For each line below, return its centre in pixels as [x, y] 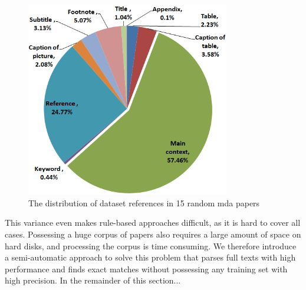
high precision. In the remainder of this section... [93, 280]
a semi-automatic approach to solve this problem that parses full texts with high [150, 257]
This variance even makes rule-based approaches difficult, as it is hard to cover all [153, 223]
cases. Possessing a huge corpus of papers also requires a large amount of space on [153, 234]
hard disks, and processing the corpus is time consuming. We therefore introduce [151, 245]
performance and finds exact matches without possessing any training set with [146, 268]
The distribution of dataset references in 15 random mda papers [144, 202]
